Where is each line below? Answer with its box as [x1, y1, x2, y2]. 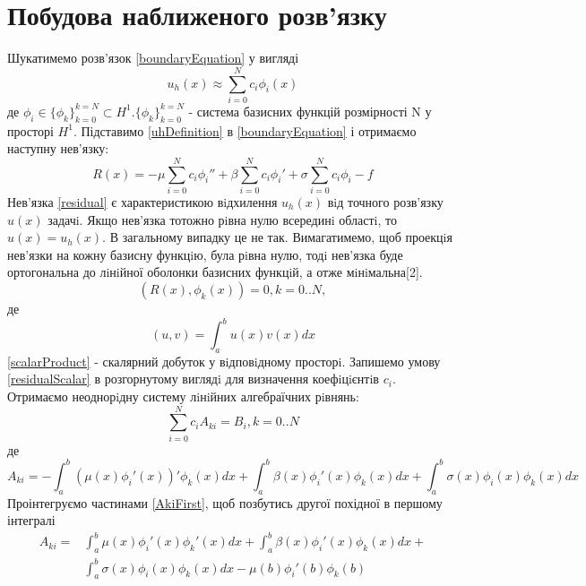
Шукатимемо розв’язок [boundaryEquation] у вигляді [7, 48, 299, 67]
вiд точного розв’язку [327, 192, 444, 211]
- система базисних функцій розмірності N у [188, 101, 432, 120]
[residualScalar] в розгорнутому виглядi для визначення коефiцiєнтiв [7, 369, 379, 388]
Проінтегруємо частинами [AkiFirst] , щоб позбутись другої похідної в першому [7, 493, 443, 512]
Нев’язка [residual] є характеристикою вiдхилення [7, 192, 278, 211]
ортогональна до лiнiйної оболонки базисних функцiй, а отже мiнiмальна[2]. [7, 263, 423, 281]
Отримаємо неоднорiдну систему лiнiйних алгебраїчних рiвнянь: [7, 387, 359, 405]
